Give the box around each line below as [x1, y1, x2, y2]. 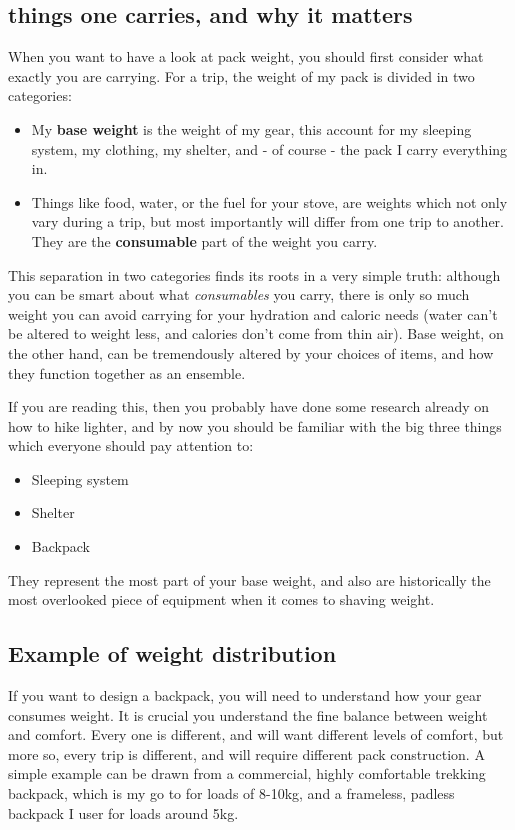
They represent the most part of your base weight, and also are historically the [8, 569, 491, 590]
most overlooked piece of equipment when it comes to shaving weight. [8, 589, 435, 610]
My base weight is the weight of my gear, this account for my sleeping [31, 118, 472, 139]
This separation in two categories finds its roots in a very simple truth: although [8, 264, 501, 285]
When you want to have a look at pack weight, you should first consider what [8, 46, 484, 67]
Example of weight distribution [8, 638, 337, 669]
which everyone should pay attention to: [8, 435, 254, 456]
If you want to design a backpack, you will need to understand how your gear [8, 685, 482, 706]
